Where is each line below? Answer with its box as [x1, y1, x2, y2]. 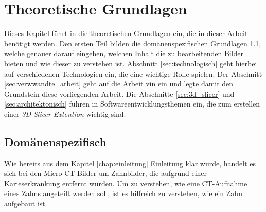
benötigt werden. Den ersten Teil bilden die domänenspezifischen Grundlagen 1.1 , [4, 38, 261, 48]
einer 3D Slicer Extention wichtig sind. [4, 108, 126, 119]
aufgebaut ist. [4, 198, 47, 209]
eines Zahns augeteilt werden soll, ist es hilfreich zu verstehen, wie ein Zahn [4, 188, 242, 199]
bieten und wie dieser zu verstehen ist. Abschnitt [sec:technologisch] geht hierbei [4, 58, 257, 68]
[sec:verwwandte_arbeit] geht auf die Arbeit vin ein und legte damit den [4, 78, 234, 89]
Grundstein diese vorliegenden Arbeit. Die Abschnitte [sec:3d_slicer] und [4, 88, 235, 99]
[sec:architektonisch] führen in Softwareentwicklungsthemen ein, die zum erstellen [4, 98, 260, 109]
